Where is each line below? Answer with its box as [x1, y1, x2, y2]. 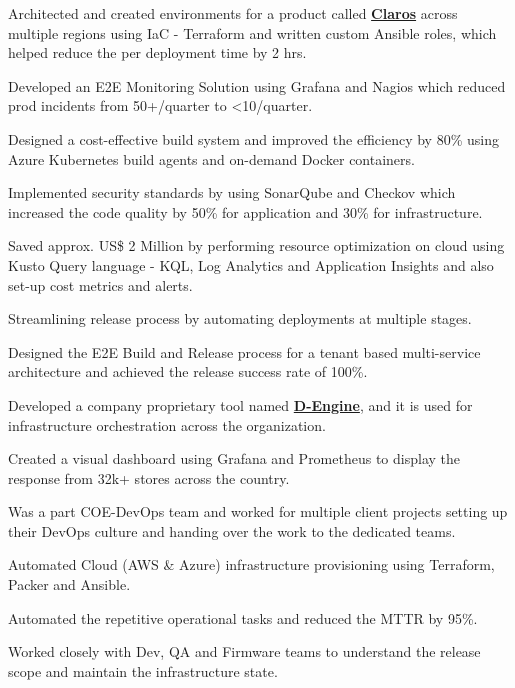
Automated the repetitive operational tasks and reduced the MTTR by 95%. [8, 607, 478, 628]
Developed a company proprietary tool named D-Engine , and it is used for [8, 394, 473, 415]
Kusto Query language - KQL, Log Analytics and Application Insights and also [8, 254, 494, 275]
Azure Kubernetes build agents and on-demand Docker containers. [8, 148, 415, 169]
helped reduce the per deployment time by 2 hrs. [8, 42, 307, 63]
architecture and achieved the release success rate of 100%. [8, 361, 368, 382]
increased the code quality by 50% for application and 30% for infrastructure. [8, 201, 483, 222]
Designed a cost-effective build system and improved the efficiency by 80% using [8, 128, 499, 149]
